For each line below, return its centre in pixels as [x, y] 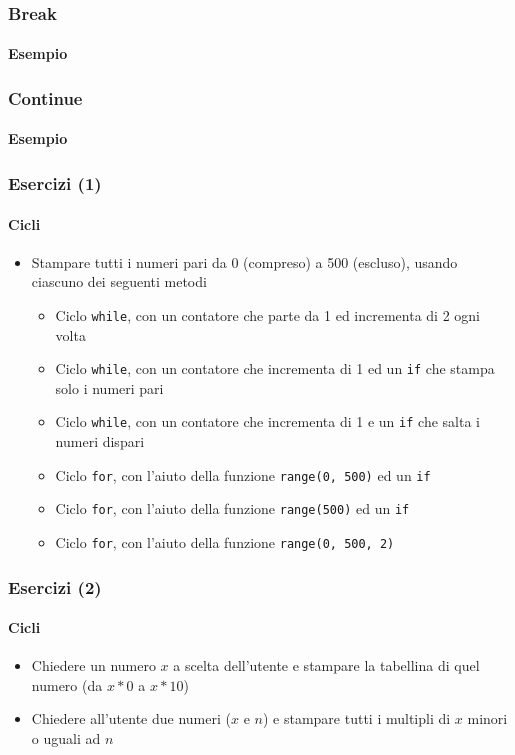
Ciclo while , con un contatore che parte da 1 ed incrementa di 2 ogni [267, 314]
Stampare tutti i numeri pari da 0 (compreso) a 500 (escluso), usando [244, 261]
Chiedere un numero [93, 665]
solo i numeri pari [109, 387]
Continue [45, 97]
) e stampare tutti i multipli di [356, 718]
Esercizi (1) [55, 182]
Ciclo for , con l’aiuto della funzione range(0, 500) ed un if [243, 474]
